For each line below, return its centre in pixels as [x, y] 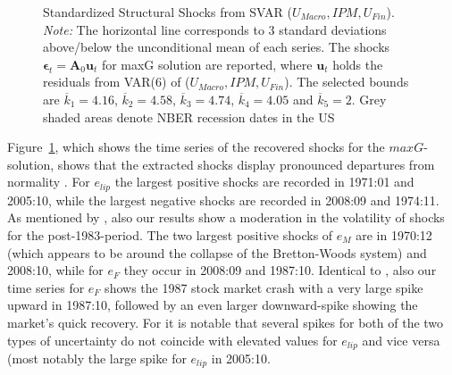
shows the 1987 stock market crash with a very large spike [264, 287]
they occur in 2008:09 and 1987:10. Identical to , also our [280, 270]
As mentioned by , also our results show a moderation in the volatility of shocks [226, 217]
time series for [46, 287]
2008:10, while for [55, 270]
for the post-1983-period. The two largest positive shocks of [170, 234]
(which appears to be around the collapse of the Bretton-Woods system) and [217, 252]
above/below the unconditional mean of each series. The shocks [217, 47]
